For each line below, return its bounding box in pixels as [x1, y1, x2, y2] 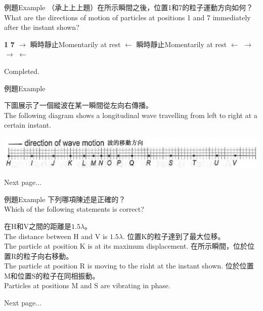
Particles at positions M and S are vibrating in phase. [4, 280, 170, 291]
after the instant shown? [4, 22, 79, 32]
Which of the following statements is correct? [4, 204, 144, 214]
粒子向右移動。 [23, 250, 73, 261]
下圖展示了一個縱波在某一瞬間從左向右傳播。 [4, 100, 153, 110]
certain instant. [4, 120, 52, 130]
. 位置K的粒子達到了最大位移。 [123, 230, 225, 241]
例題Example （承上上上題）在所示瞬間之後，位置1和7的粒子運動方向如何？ [4, 2, 253, 12]
